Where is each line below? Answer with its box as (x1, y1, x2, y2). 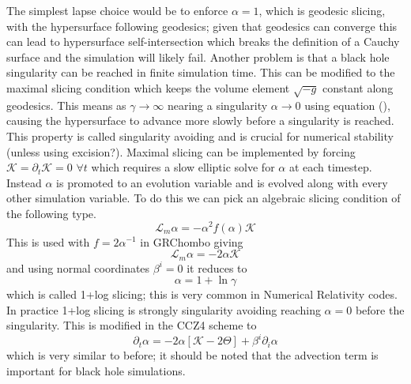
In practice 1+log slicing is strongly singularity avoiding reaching (6, 301, 321, 318)
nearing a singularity (167, 96, 268, 113)
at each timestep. (288, 159, 372, 175)
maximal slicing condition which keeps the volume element (6, 79, 290, 96)
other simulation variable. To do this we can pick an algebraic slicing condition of (6, 190, 401, 206)
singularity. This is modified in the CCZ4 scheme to (6, 317, 257, 333)
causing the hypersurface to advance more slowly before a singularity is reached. (6, 112, 394, 129)
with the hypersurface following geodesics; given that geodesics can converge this (6, 17, 398, 34)
